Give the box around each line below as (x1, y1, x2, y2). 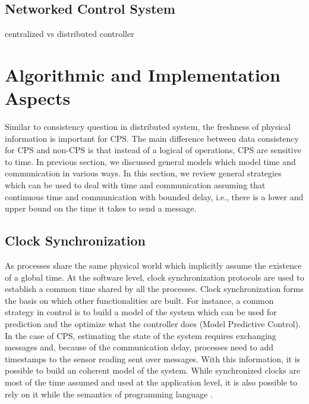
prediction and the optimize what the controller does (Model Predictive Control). (5, 318, 301, 330)
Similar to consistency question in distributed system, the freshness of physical (5, 120, 291, 133)
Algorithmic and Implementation (5, 62, 280, 86)
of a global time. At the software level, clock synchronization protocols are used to (5, 271, 304, 283)
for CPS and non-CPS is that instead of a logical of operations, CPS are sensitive (5, 144, 301, 156)
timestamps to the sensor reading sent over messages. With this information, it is (5, 352, 301, 365)
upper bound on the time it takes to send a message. (5, 202, 197, 215)
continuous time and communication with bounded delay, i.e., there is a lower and (5, 190, 304, 203)
